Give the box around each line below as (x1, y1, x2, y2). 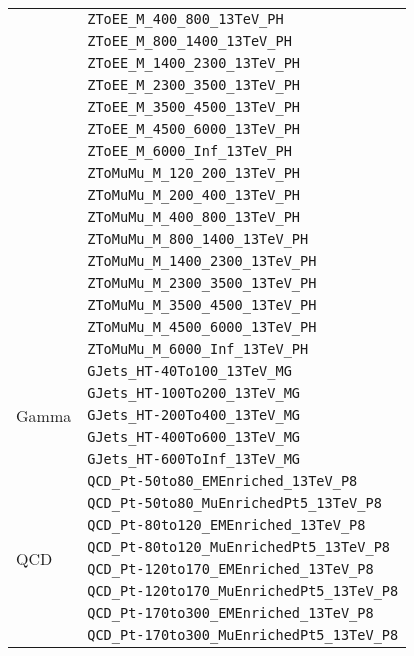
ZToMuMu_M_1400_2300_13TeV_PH (87, 253, 317, 269)
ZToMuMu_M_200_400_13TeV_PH (87, 187, 301, 203)
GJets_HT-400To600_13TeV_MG (87, 429, 301, 445)
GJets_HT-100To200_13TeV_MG (87, 385, 301, 401)
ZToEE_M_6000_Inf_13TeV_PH (87, 143, 292, 159)
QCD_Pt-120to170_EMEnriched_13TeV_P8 (87, 561, 374, 577)
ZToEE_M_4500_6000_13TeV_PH (87, 121, 301, 137)
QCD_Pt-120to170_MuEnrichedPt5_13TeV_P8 (87, 583, 399, 599)
